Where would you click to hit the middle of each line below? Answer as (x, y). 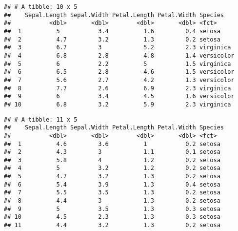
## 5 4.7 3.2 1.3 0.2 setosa (112, 177)
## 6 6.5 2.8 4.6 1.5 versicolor (119, 72)
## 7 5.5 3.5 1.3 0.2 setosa (112, 193)
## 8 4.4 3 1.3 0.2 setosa (112, 201)
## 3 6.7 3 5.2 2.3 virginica (118, 48)
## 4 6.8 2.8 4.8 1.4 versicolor (119, 55)
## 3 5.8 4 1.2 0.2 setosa (112, 160)
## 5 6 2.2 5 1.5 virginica (118, 64)
